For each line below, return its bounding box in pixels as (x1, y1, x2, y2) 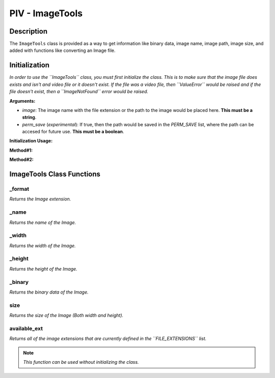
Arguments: (9, 98, 36, 104)
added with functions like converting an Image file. (9, 47, 116, 53)
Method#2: (9, 157, 34, 163)
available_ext (9, 325, 43, 332)
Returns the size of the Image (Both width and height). (9, 312, 124, 318)
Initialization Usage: (9, 138, 53, 144)
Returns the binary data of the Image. (9, 289, 89, 295)
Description (9, 27, 48, 36)
